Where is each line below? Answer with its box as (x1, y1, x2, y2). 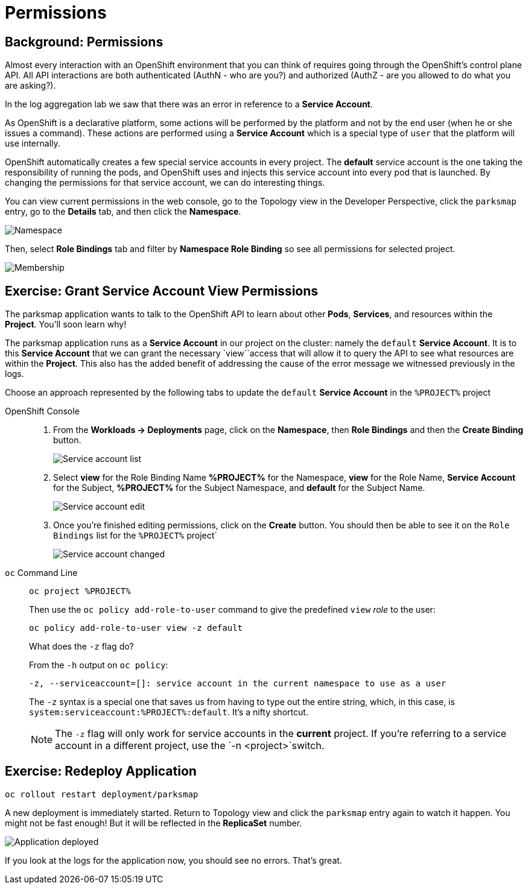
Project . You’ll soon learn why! (5, 319, 127, 330)
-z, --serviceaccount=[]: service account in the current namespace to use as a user (29, 679, 447, 689)
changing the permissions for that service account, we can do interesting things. (5, 177, 325, 188)
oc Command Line (5, 568, 78, 578)
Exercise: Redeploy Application (5, 764, 197, 779)
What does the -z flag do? (29, 641, 134, 652)
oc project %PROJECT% (29, 586, 131, 596)
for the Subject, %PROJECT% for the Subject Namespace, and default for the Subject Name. (53, 482, 425, 493)
